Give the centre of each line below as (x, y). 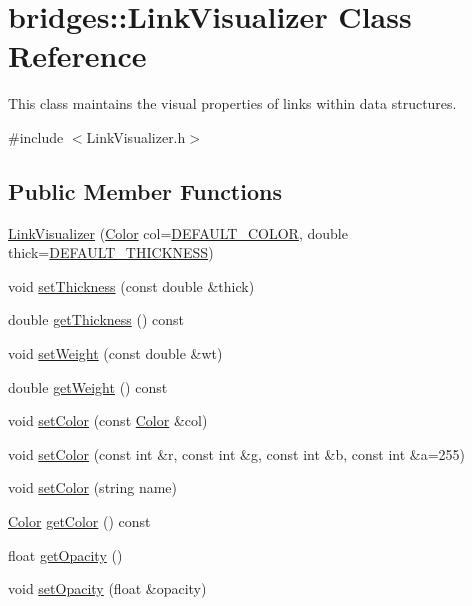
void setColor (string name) (93, 487)
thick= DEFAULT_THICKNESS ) (111, 252)
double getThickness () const (96, 319)
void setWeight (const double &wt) (115, 353)
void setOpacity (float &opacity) (107, 588)
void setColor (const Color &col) (108, 420)
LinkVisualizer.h (136, 136)
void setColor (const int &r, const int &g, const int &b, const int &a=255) (237, 453)
